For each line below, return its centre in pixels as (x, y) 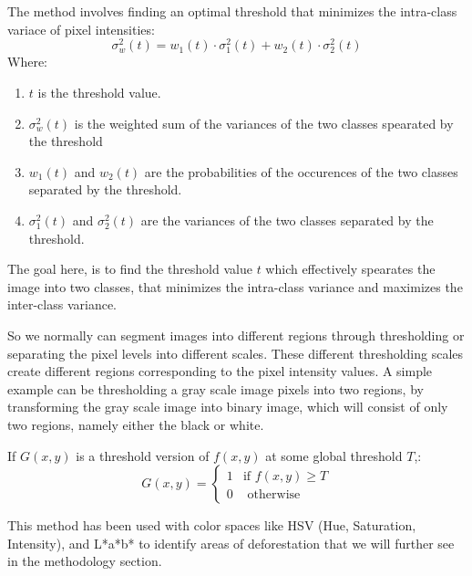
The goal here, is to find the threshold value (130, 269)
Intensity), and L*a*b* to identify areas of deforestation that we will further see (231, 543)
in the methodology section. (85, 561)
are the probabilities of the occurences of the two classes (301, 171)
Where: (27, 62)
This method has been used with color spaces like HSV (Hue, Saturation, (212, 525)
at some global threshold (334, 455)
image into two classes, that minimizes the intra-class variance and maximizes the (235, 286)
